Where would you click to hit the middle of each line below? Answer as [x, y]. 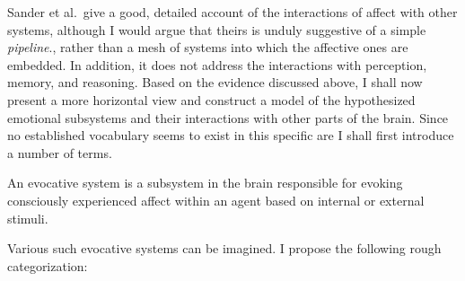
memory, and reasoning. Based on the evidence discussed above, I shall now [215, 82]
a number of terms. [60, 152]
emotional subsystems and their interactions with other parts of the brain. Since [228, 117]
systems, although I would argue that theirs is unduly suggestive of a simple [217, 29]
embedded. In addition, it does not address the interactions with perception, [217, 64]
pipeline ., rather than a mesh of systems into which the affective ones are [208, 47]
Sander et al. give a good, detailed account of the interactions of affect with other [232, 12]
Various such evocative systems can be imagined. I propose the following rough [224, 248]
